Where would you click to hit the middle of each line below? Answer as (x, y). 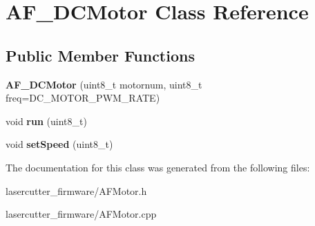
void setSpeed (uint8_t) (59, 144)
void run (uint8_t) (46, 121)
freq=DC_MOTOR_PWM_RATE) (83, 98)
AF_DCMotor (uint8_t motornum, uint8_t (104, 84)
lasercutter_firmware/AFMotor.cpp (81, 214)
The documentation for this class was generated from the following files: (158, 167)
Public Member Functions (100, 55)
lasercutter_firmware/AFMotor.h (76, 190)
